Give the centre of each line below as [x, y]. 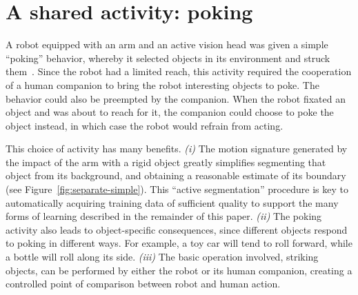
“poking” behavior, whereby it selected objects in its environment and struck [168, 58]
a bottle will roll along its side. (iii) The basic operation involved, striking [162, 257]
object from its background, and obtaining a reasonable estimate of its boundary [176, 175]
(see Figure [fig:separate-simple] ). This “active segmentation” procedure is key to [177, 189]
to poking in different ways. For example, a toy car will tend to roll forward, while [179, 243]
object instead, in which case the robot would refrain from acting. [145, 125]
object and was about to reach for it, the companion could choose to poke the [170, 112]
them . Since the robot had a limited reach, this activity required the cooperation [179, 71]
